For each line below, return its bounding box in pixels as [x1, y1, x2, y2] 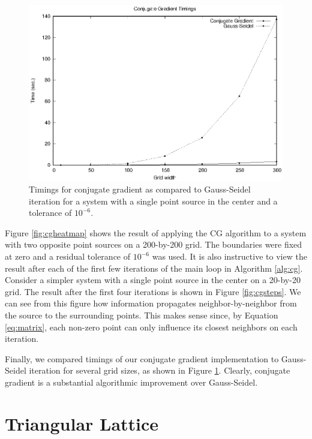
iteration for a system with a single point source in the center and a [29, 194, 278, 207]
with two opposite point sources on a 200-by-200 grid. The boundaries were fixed [5, 238, 302, 251]
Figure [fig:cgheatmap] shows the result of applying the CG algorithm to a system [5, 226, 307, 239]
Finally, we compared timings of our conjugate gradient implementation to [5, 352, 279, 365]
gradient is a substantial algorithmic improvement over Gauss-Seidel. [5, 376, 258, 388]
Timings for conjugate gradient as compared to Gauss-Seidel [29, 183, 251, 196]
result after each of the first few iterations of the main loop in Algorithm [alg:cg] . [5, 261, 303, 274]
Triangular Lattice [5, 411, 159, 435]
